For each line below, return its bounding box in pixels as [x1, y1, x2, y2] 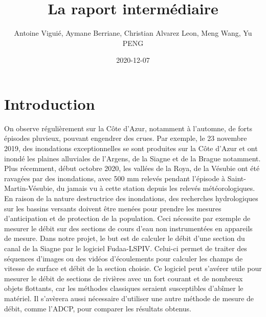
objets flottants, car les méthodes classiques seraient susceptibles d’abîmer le [4, 283, 243, 294]
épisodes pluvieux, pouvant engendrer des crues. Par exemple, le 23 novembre [4, 133, 247, 143]
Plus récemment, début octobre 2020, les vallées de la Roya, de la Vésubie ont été [4, 163, 260, 174]
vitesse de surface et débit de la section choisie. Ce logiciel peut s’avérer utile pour [4, 263, 262, 274]
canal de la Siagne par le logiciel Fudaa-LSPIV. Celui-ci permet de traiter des [4, 242, 247, 253]
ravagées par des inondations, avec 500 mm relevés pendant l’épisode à [4, 173, 226, 183]
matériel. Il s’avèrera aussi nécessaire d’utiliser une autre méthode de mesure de [4, 292, 254, 303]
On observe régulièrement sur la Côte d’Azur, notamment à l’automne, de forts [4, 123, 253, 133]
